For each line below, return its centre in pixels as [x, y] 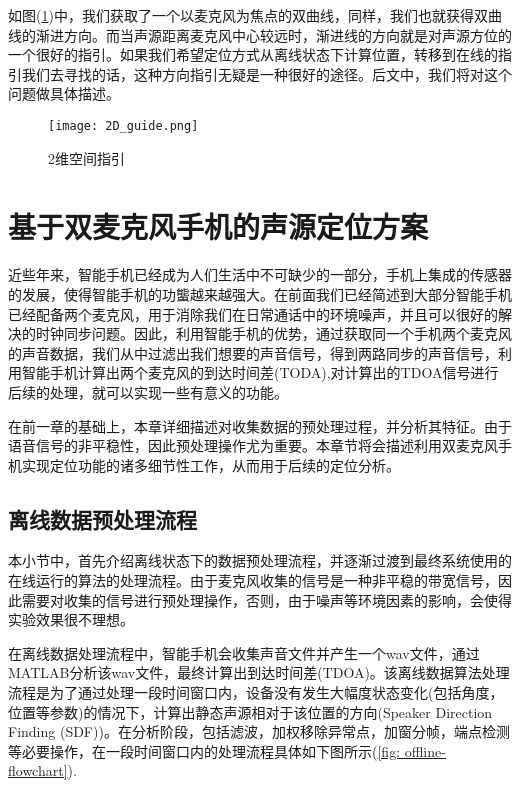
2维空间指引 [86, 157]
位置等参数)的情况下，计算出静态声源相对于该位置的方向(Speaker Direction [250, 711]
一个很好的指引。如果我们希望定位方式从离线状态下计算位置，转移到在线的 [253, 54]
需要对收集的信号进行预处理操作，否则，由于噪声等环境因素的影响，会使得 [266, 599]
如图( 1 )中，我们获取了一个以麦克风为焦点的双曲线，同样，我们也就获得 [241, 15]
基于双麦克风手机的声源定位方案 [218, 226]
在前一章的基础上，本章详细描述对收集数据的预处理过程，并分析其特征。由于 [260, 425]
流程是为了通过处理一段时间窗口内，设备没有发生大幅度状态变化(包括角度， [256, 692]
